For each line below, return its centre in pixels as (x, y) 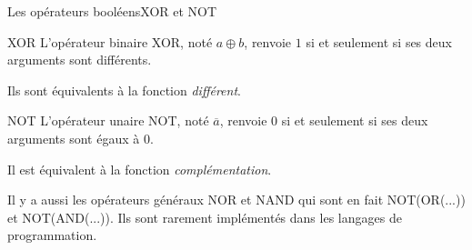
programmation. (52, 235)
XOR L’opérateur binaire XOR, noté (110, 41)
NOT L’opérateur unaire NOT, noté (108, 120)
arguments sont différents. (80, 60)
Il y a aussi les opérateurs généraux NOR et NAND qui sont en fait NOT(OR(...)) (236, 200)
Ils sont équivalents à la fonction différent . (124, 90)
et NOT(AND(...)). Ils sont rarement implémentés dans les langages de (205, 217)
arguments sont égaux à (74, 138)
